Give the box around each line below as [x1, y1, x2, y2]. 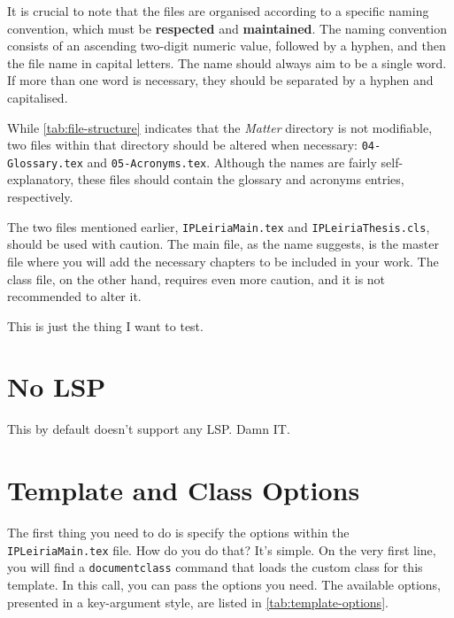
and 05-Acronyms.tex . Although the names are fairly [87, 152, 377, 171]
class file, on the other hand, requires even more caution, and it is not [7, 269, 386, 288]
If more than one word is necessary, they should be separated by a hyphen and [7, 71, 434, 89]
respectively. [7, 188, 73, 206]
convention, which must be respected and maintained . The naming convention [7, 19, 447, 37]
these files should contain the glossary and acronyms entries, [77, 170, 404, 189]
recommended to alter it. [7, 287, 142, 305]
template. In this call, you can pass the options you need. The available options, [7, 576, 441, 594]
